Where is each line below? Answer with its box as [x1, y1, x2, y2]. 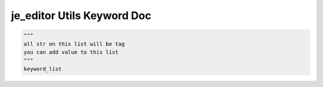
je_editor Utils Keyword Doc [11, 9, 152, 22]
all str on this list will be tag [23, 41, 125, 47]
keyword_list [23, 66, 62, 72]
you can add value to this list [23, 48, 119, 55]
